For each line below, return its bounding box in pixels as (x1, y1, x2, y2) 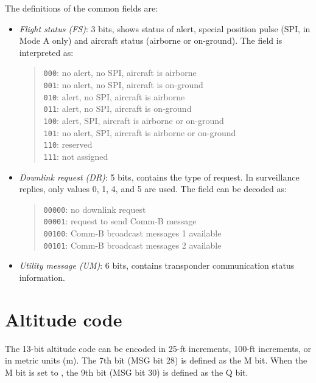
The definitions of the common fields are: (5, 2, 158, 14)
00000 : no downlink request (43, 202, 146, 215)
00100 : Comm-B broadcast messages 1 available (43, 227, 222, 240)
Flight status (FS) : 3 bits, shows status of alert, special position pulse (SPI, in (19, 22, 311, 35)
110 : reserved (43, 138, 93, 151)
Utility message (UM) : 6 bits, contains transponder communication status (19, 259, 295, 272)
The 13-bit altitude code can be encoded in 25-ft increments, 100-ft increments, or (5, 342, 312, 354)
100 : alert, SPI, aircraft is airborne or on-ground (43, 114, 224, 126)
